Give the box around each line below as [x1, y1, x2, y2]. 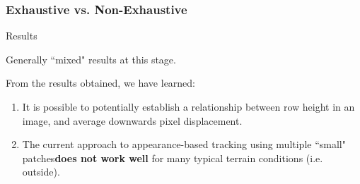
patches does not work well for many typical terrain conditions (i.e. [22, 150, 323, 165]
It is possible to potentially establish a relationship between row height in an [22, 99, 355, 114]
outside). [22, 164, 60, 179]
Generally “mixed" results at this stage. [6, 51, 176, 66]
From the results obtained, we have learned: [6, 75, 196, 90]
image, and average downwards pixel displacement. [22, 113, 243, 128]
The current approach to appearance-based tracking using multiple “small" [22, 137, 346, 152]
